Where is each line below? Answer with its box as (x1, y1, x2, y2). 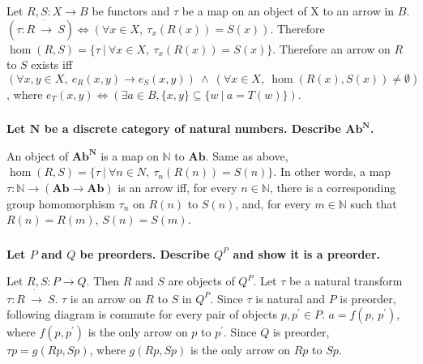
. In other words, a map (273, 163, 391, 180)
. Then (86, 272, 120, 289)
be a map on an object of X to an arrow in (182, 2, 395, 19)
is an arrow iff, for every (117, 179, 237, 196)
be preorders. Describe (79, 245, 210, 262)
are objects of (168, 272, 235, 289)
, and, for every (235, 195, 311, 212)
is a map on (100, 147, 159, 164)
